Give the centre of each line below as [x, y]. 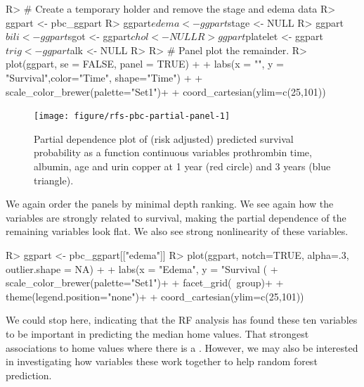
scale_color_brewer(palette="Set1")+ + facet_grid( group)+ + [145, 283]
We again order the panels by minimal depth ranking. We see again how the [170, 204]
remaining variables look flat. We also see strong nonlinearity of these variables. [177, 231]
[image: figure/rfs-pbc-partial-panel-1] [132, 116]
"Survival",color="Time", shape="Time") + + [104, 77]
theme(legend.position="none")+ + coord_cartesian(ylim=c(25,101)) [155, 296]
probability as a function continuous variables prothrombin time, [173, 152]
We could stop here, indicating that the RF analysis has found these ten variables [182, 320]
